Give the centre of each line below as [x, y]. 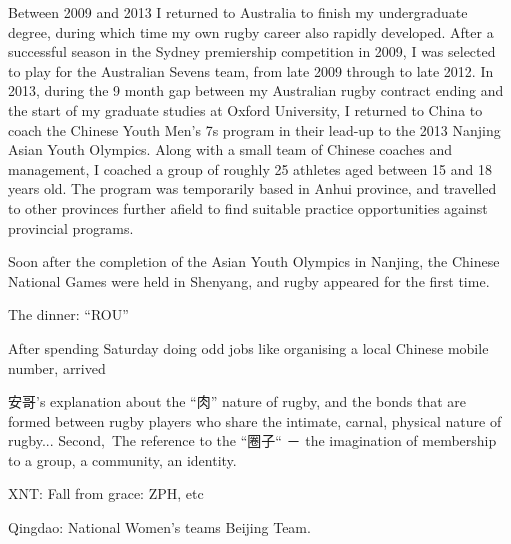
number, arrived [57, 367]
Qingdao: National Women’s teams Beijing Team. [159, 527]
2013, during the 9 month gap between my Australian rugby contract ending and [256, 90]
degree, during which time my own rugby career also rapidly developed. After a [251, 31]
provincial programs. [71, 227]
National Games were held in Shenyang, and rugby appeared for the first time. [249, 280]
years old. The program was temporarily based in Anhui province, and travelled [252, 188]
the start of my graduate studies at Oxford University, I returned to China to [245, 109]
